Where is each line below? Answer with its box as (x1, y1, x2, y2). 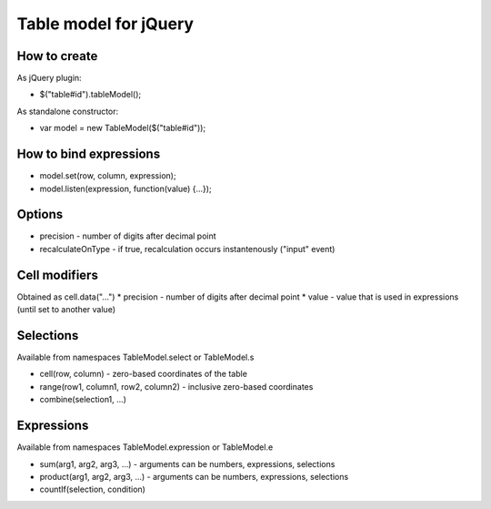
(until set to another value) (16, 304, 115, 315)
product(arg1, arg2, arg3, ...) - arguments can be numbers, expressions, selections (39, 471, 349, 482)
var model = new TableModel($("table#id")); (39, 123, 206, 134)
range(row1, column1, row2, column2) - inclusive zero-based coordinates (39, 381, 314, 392)
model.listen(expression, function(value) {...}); (39, 183, 213, 194)
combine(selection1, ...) (39, 394, 127, 405)
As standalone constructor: (16, 106, 119, 117)
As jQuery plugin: (16, 73, 82, 84)
